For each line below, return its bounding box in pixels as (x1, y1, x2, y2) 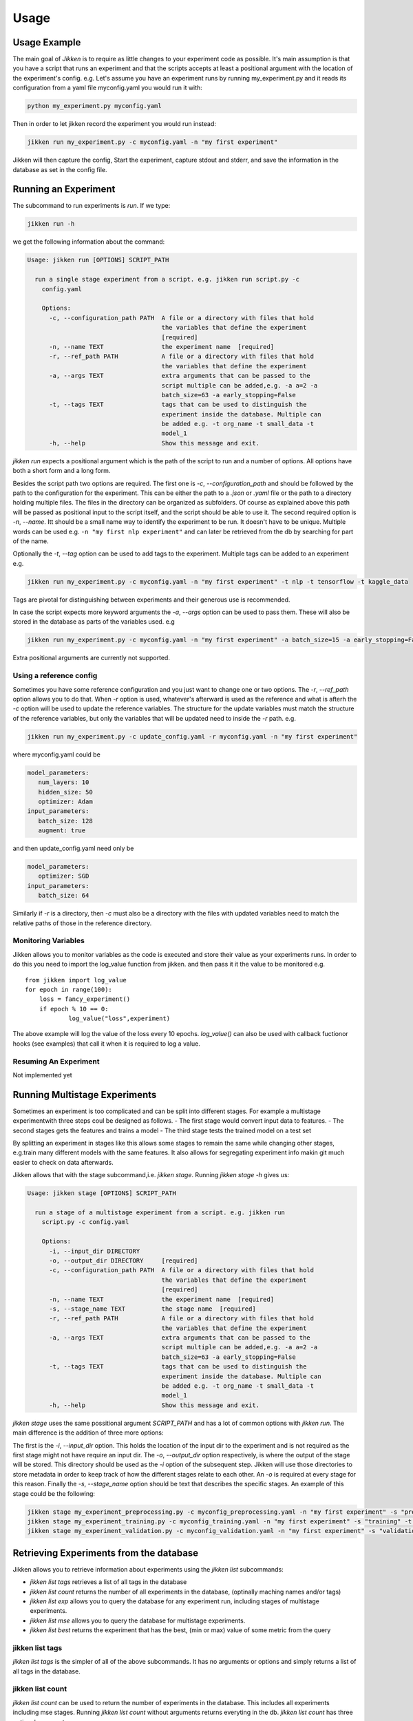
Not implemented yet (12, 1070, 72, 1079)
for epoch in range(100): (25, 985, 113, 993)
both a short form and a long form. (12, 467, 111, 475)
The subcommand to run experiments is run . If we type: (12, 202, 171, 210)
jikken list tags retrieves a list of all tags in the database (30, 1578, 187, 1586)
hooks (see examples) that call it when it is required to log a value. (12, 1039, 201, 1048)
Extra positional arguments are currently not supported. (12, 654, 170, 662)
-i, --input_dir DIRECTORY (49, 1247, 140, 1255)
